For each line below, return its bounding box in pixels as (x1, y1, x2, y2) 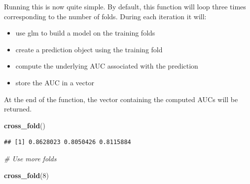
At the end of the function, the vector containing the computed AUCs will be (4, 94, 238, 104)
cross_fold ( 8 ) (4, 170, 49, 180)
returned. (4, 104, 32, 114)
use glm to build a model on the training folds (15, 28, 155, 38)
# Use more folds (4, 153, 57, 163)
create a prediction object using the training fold (15, 44, 163, 54)
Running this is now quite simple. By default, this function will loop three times (4, 1, 246, 11)
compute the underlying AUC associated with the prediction (15, 61, 198, 71)
